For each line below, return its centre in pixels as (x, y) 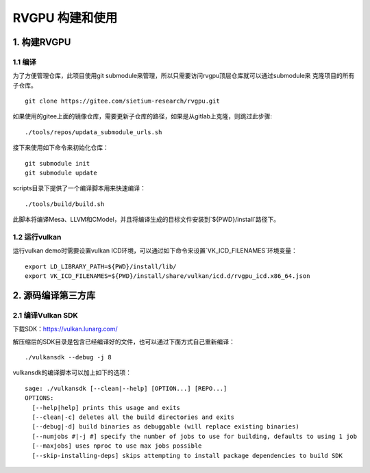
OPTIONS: (39, 398)
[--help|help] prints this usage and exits (106, 408)
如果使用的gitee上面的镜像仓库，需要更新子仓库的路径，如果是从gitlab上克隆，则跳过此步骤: (143, 116)
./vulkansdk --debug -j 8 (69, 357)
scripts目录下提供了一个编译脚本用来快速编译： (79, 188)
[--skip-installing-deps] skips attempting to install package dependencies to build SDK (187, 456)
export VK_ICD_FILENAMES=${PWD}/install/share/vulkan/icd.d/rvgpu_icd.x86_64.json (168, 276)
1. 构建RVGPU (42, 42)
